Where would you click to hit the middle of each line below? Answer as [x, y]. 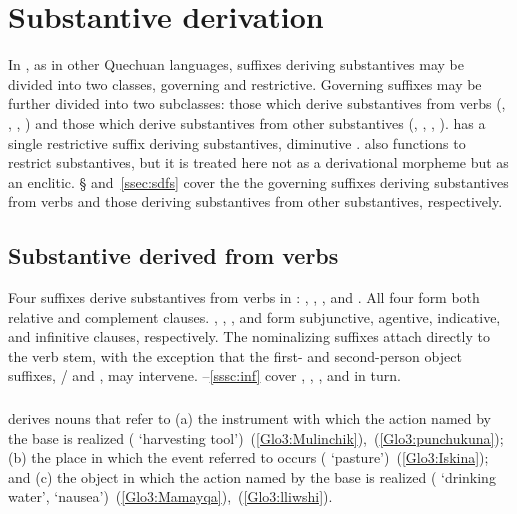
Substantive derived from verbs [173, 255]
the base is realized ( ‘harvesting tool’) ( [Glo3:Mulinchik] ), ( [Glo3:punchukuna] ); [256, 437]
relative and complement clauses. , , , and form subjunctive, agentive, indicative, [254, 316]
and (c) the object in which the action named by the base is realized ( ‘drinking [252, 476]
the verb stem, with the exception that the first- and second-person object [235, 355]
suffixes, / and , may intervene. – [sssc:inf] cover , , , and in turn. [204, 375]
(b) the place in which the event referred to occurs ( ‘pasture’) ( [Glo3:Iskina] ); [248, 457]
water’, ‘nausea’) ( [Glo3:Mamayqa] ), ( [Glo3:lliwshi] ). [170, 496]
